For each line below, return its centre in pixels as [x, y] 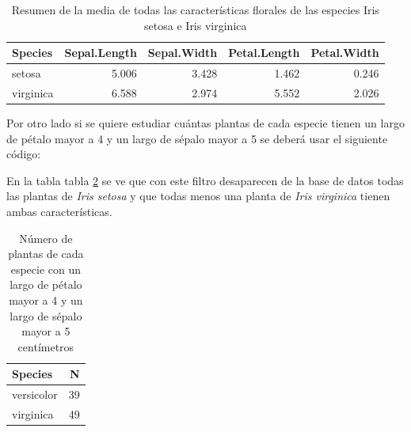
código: [24, 154]
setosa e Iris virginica [196, 25]
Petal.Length [264, 53]
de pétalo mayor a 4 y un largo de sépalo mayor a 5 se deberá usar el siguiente [197, 138]
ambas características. [59, 211]
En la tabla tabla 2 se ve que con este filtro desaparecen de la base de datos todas [205, 180]
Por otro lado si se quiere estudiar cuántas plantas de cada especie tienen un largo [205, 122]
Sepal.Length [101, 53]
